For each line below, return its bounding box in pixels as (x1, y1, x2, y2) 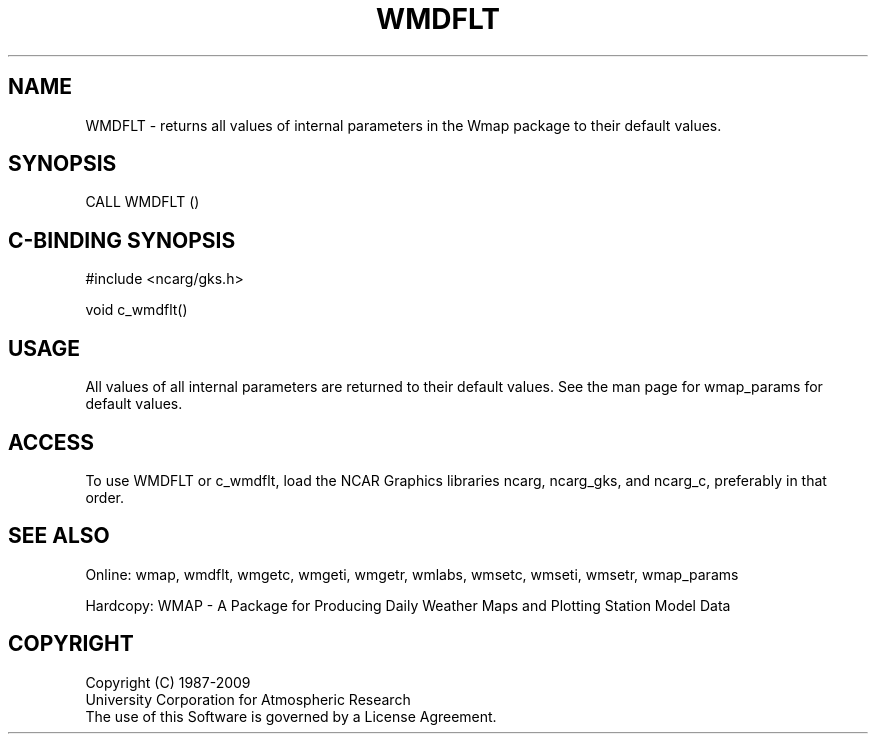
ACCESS (8, 429, 95, 455)
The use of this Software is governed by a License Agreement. (85, 707, 497, 725)
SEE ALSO (8, 523, 110, 549)
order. (85, 488, 124, 506)
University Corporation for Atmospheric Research (85, 690, 411, 708)
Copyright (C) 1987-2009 (85, 673, 251, 691)
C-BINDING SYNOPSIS (8, 227, 236, 253)
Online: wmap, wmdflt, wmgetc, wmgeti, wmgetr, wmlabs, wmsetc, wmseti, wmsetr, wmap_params (85, 565, 739, 583)
